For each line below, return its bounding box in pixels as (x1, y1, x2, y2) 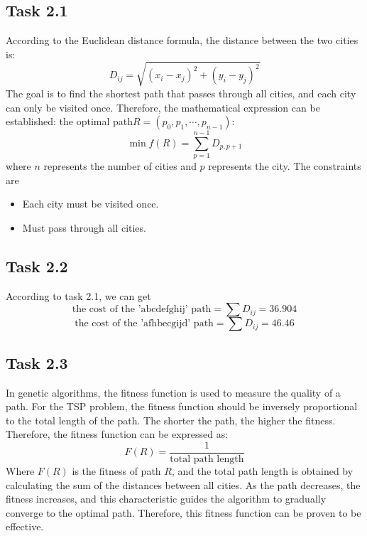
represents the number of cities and (43, 159, 197, 173)
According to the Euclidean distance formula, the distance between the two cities (6, 33, 358, 48)
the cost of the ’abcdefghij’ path (72, 304, 212, 315)
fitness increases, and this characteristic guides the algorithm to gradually (6, 491, 327, 506)
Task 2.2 (6, 255, 68, 277)
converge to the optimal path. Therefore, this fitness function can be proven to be (6, 505, 361, 520)
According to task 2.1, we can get (6, 288, 151, 303)
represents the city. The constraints (208, 159, 361, 173)
